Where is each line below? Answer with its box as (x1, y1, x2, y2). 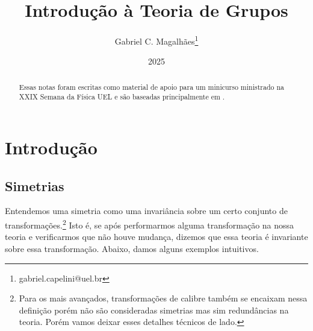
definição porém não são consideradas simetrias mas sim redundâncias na (19, 303, 289, 316)
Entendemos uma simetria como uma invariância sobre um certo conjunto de (5, 204, 288, 217)
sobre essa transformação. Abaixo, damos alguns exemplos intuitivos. (5, 242, 259, 254)
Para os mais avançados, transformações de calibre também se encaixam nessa (19, 292, 308, 304)
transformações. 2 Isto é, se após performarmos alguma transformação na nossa (5, 217, 294, 231)
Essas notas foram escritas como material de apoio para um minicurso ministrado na (19, 81, 284, 92)
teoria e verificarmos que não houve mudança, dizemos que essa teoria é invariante (5, 230, 308, 243)
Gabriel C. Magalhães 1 (114, 33, 199, 47)
